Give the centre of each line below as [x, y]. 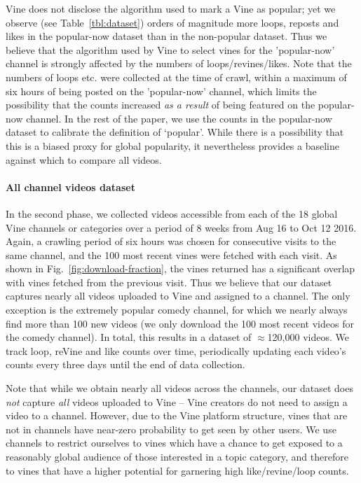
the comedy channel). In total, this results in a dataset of [129, 337]
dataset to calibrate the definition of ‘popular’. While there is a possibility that [175, 132]
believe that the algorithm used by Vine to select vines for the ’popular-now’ [170, 49]
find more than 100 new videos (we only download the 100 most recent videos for [180, 323]
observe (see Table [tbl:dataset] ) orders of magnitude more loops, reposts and [172, 22]
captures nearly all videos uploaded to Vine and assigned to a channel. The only [178, 296]
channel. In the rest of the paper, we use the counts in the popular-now [179, 118]
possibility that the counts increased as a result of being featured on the [161, 105]
